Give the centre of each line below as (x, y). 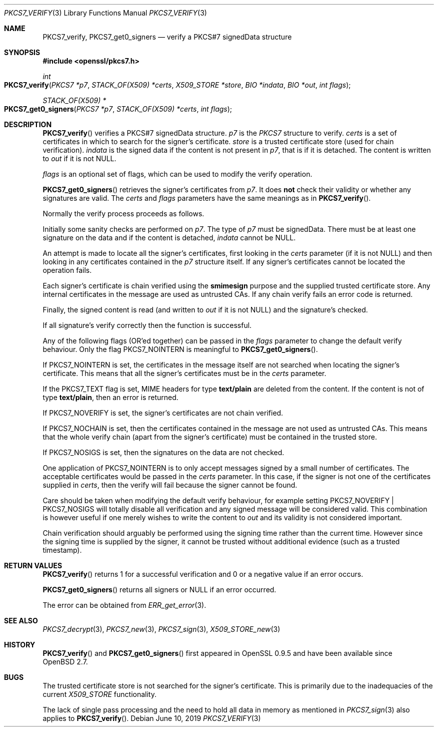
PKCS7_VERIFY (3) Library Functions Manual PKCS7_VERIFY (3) (105, 13)
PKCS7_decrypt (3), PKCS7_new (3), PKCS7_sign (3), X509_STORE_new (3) (161, 629)
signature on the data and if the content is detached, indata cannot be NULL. (169, 238)
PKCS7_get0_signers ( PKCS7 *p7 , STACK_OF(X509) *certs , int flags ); (118, 109)
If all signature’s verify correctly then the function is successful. (147, 325)
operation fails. (67, 270)
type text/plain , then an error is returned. (110, 397)
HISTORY (20, 645)
